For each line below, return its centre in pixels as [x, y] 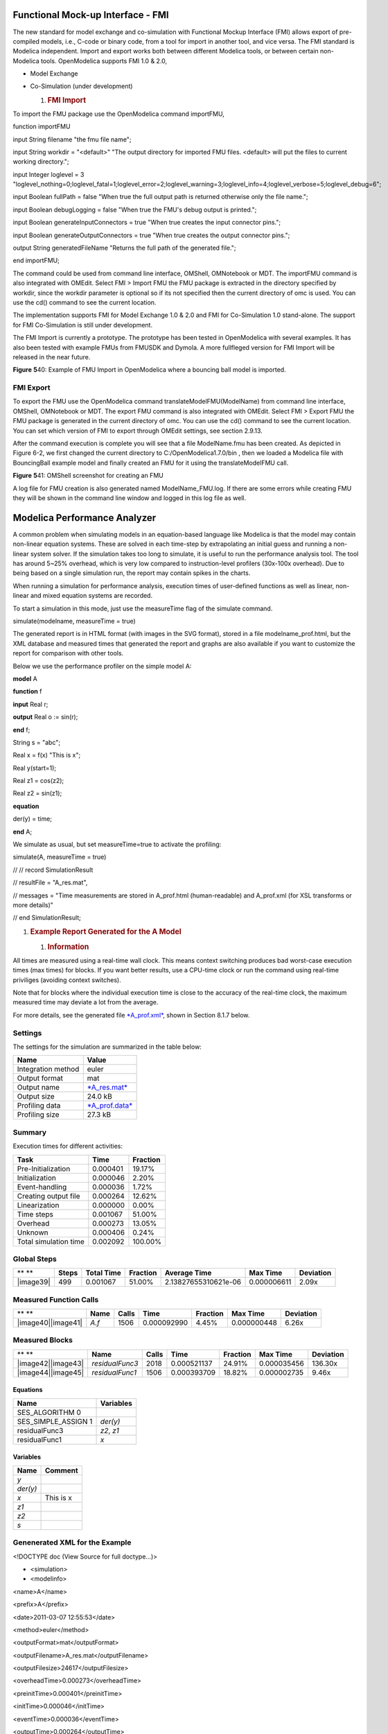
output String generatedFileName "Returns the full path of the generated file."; [124, 248]
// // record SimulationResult [53, 870]
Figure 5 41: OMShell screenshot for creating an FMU [88, 476]
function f [27, 692]
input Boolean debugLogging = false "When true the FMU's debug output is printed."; [135, 209]
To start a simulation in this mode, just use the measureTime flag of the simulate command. [143, 608]
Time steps [35, 1214]
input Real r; [30, 704]
